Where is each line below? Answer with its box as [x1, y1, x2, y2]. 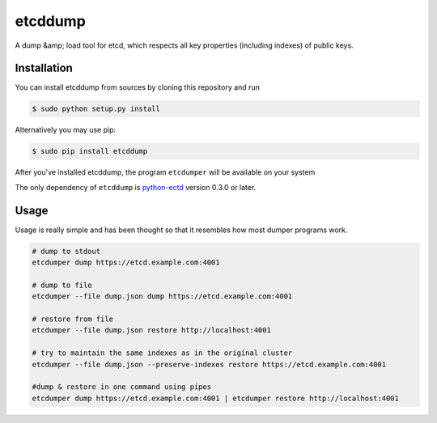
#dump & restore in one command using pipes [32, 383, 212, 391]
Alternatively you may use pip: [15, 125, 117, 135]
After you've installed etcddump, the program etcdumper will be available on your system [15, 167, 316, 177]
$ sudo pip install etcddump [32, 146, 148, 156]
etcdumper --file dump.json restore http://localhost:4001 [32, 326, 271, 335]
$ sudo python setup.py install [32, 104, 161, 113]
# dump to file [32, 280, 92, 290]
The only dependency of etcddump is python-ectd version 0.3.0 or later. [15, 182, 257, 192]
